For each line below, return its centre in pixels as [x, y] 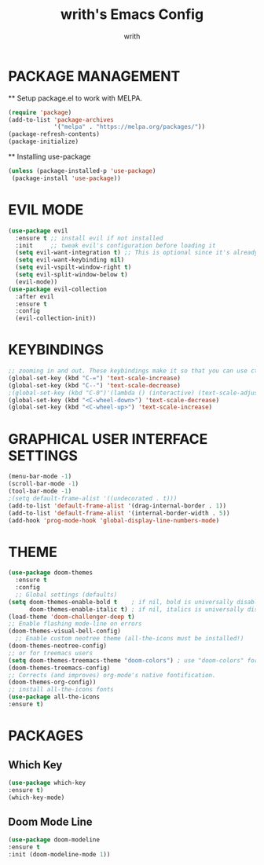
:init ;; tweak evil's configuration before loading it [115, 245]
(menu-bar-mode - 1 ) [40, 477]
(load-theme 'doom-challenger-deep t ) [71, 617]
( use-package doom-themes [50, 573]
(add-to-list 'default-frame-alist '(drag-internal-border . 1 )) [117, 506]
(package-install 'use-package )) [66, 178]
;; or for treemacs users [50, 653]
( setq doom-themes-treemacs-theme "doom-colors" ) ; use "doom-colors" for [133, 660]
